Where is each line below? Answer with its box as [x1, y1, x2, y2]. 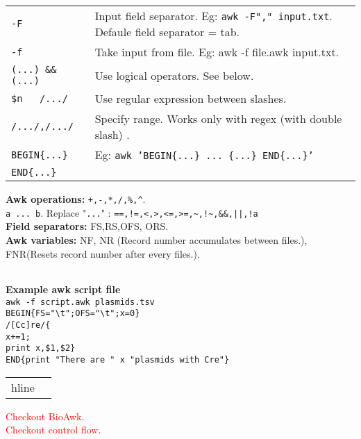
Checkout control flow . [6, 422, 101, 437]
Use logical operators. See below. [94, 67, 254, 83]
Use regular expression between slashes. [94, 90, 287, 106]
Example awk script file [6, 282, 121, 297]
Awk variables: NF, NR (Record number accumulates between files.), [6, 232, 308, 247]
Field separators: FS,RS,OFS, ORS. [6, 219, 169, 233]
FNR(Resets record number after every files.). [6, 246, 200, 260]
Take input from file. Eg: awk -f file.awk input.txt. [94, 44, 339, 60]
